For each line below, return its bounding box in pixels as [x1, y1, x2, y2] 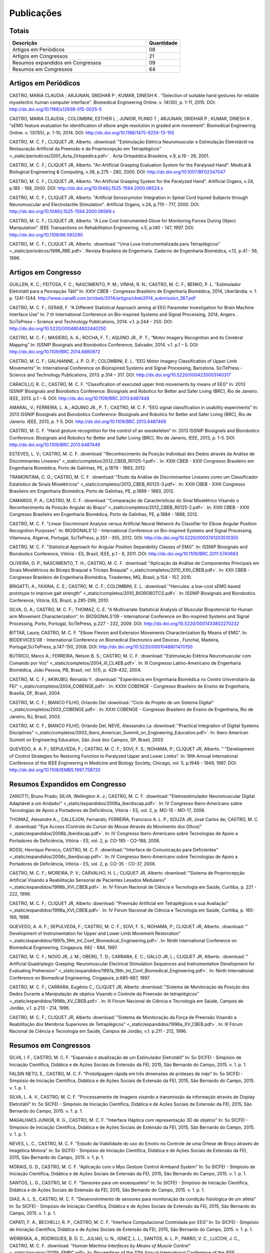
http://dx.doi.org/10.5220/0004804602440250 [9, 326, 106, 332]
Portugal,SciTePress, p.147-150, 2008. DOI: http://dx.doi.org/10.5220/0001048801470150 [9, 644, 193, 650]
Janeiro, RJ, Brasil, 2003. [9, 713, 61, 719]
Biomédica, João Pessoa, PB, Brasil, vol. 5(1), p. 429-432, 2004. [9, 667, 142, 673]
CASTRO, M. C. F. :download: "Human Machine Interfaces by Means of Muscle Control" [9, 1242, 191, 1248]
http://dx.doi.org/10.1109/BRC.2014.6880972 [9, 349, 100, 355]
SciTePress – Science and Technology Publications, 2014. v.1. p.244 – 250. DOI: [9, 318, 173, 324]
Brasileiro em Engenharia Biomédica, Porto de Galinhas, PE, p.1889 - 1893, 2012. [9, 488, 175, 494]
